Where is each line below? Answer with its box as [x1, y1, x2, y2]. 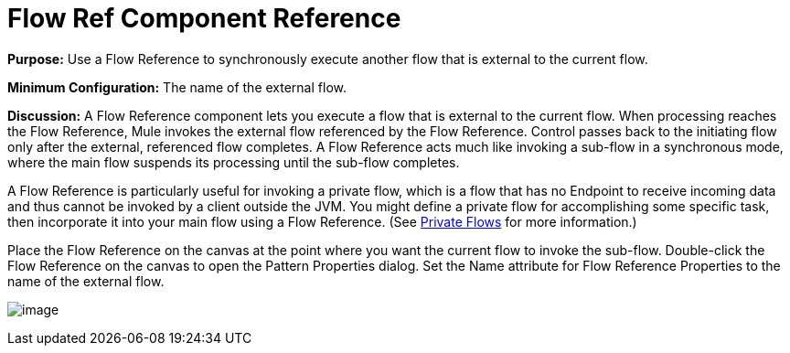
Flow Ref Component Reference [7, 3, 401, 34]
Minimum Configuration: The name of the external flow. [7, 79, 347, 95]
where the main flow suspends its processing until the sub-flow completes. [7, 154, 460, 170]
